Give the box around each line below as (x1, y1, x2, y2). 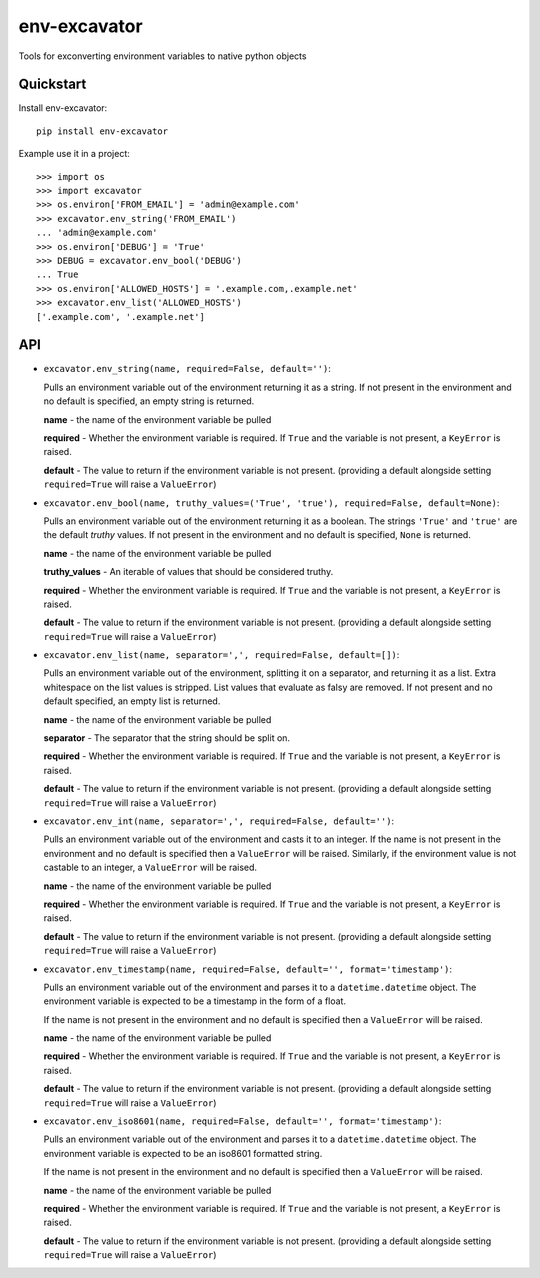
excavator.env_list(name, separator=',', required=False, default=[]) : (43, 649, 400, 661)
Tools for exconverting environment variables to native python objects (18, 50, 307, 62)
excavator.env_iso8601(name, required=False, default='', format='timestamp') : (43, 1115, 442, 1127)
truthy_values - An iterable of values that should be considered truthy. (43, 566, 334, 578)
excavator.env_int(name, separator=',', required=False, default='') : (43, 815, 395, 827)
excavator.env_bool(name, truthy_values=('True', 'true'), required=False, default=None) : (43, 496, 500, 509)
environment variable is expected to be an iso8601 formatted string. (43, 1147, 323, 1159)
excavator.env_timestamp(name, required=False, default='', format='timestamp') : (43, 963, 453, 975)
